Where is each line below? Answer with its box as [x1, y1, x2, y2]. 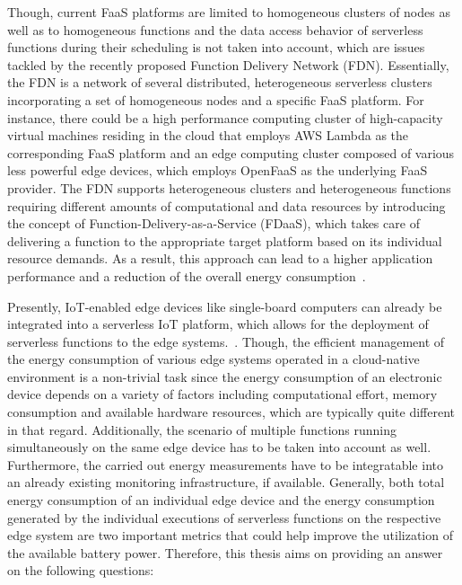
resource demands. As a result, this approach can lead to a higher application [7, 249, 433, 268]
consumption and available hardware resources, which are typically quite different [7, 403, 456, 421]
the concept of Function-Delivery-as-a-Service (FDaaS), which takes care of [7, 214, 420, 233]
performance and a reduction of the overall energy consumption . [7, 266, 366, 285]
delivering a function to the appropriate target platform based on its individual [7, 231, 442, 250]
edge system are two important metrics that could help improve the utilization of [7, 526, 453, 545]
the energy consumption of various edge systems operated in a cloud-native [7, 350, 420, 368]
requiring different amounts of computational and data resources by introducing [7, 196, 446, 215]
